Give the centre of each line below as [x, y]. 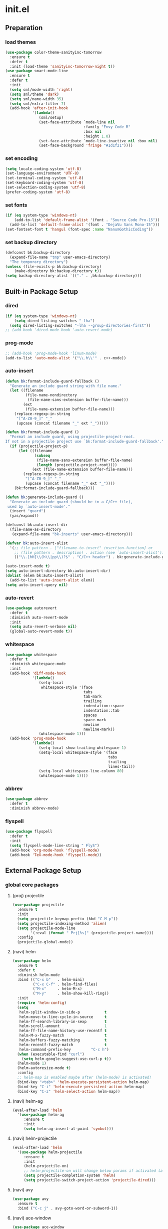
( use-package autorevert [31, 608]
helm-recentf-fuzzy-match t [63, 1045]
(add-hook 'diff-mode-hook [38, 673]
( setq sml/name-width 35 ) [37, 99]
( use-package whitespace [31, 655]
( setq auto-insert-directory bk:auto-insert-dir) [58, 571]
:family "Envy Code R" [107, 127]
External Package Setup [43, 870]
